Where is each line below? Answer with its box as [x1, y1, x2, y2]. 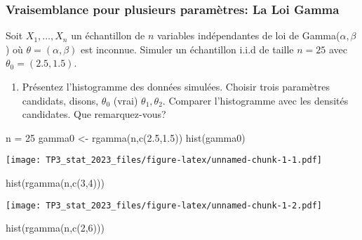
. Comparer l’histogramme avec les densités [162, 93, 349, 107]
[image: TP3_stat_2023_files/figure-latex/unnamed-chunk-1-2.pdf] [6, 200, 323, 211]
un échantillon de [71, 28, 145, 43]
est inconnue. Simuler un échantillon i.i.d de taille [81, 41, 294, 56]
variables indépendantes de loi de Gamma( [156, 28, 340, 43]
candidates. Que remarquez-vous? [22, 107, 166, 121]
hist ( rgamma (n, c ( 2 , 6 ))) [6, 220, 105, 235]
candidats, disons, [22, 93, 99, 107]
